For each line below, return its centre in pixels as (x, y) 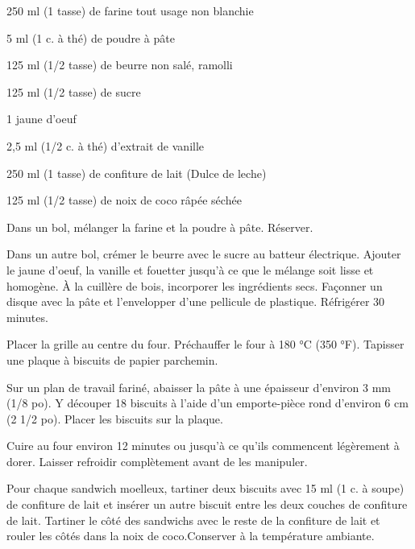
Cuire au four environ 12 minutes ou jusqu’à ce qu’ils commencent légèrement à (203, 446)
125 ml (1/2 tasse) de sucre (74, 91)
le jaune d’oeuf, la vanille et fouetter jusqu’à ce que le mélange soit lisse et (190, 269)
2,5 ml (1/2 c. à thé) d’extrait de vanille (106, 145)
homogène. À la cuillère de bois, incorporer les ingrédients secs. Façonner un (195, 285)
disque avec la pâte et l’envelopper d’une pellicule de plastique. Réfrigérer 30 (196, 301)
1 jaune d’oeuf (41, 119)
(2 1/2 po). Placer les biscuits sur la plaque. (115, 418)
